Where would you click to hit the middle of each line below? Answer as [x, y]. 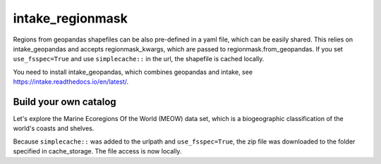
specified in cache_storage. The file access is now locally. [97, 151]
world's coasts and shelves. [54, 128]
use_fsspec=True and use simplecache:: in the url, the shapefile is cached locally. [139, 59]
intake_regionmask [71, 18]
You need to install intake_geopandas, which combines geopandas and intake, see [133, 72]
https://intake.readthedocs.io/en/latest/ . [71, 82]
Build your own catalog [65, 102]
